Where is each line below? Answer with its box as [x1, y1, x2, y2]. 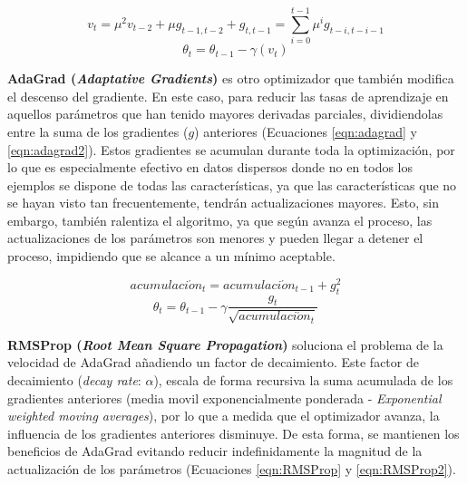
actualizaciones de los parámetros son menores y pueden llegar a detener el [7, 228, 423, 247]
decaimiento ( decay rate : [7, 370, 141, 389]
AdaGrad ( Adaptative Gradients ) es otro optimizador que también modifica [7, 69, 454, 88]
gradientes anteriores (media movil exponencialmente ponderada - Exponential [7, 388, 442, 407]
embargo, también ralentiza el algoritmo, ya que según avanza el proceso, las [7, 210, 433, 229]
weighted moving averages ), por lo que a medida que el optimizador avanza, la [7, 406, 440, 425]
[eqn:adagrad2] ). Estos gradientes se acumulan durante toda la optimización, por [7, 140, 455, 159]
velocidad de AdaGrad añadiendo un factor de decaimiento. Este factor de [7, 353, 419, 372]
